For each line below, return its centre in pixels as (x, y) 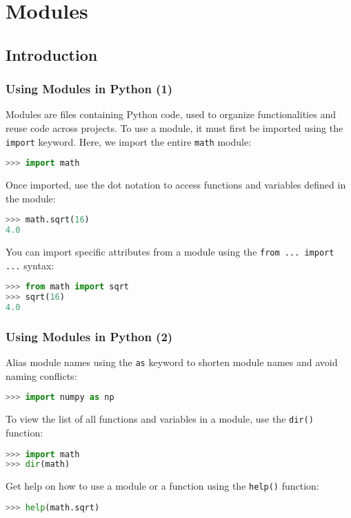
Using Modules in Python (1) (89, 89)
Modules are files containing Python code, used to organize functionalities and (171, 114)
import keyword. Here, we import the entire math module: (129, 141)
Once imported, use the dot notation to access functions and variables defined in (176, 185)
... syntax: (30, 265)
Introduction (52, 54)
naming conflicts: (41, 375)
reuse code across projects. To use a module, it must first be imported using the (174, 127)
